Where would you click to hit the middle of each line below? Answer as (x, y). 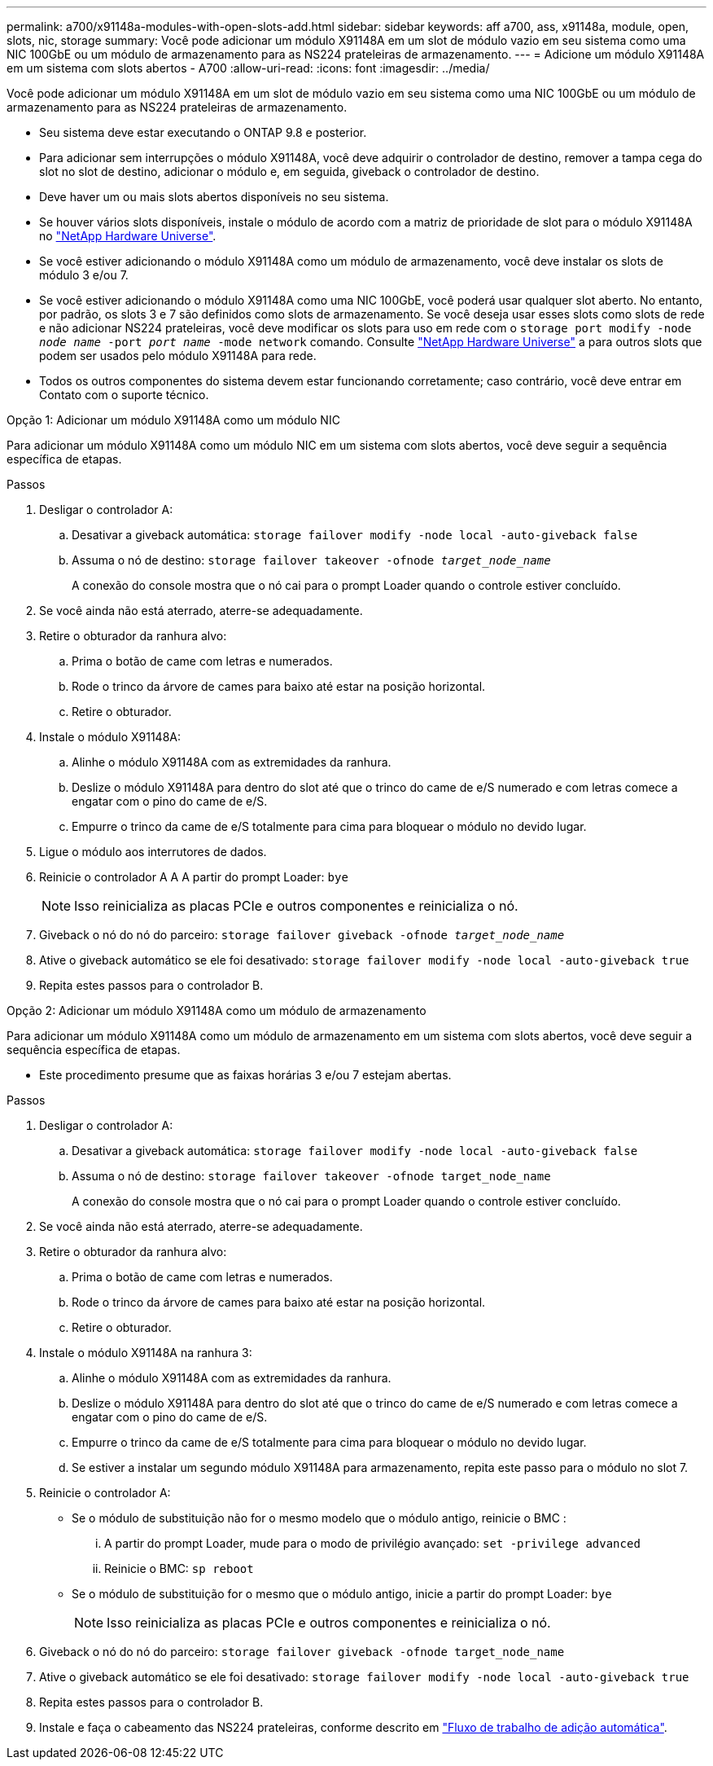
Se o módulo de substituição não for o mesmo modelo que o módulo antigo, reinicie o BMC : (319, 1518)
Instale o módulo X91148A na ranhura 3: (146, 1353)
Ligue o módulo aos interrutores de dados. (153, 852)
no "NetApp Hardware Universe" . (128, 236)
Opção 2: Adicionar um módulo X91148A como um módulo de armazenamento (217, 1010)
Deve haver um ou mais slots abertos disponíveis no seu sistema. (214, 197)
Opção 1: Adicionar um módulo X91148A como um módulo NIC (173, 420)
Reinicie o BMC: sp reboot (179, 1568)
